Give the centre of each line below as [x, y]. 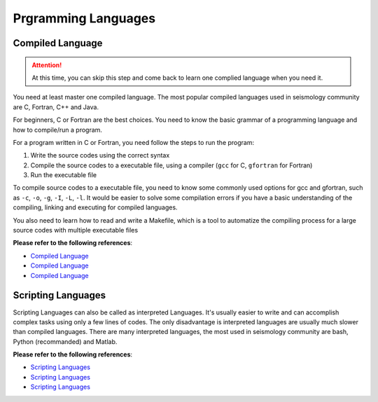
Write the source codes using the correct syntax [100, 155]
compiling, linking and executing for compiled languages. [95, 207]
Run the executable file [64, 175]
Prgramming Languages [84, 18]
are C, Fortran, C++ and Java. [56, 107]
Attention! [47, 65]
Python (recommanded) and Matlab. [65, 341]
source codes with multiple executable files [76, 230]
